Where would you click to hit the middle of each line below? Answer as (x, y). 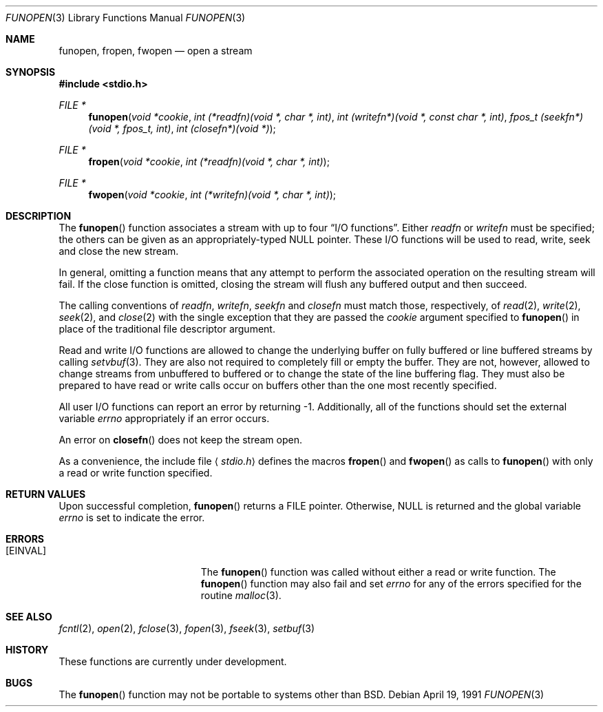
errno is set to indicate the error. (132, 517)
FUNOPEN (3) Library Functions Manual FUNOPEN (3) (126, 18)
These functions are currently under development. (173, 661)
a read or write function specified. (136, 473)
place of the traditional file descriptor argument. (167, 329)
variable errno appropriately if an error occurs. (164, 418)
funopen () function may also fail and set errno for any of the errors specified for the (391, 584)
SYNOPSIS (31, 72)
